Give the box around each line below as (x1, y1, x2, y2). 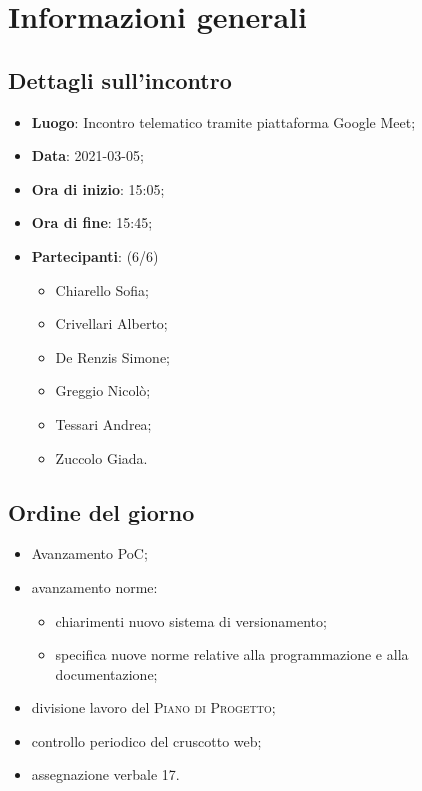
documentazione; (55, 663, 158, 684)
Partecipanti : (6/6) (31, 245, 159, 266)
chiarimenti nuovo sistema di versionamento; (55, 610, 327, 631)
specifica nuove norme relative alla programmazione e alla (55, 644, 409, 665)
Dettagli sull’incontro (8, 64, 232, 95)
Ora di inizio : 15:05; (31, 178, 165, 199)
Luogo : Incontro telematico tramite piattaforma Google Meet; (31, 111, 416, 132)
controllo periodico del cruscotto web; (31, 730, 262, 751)
